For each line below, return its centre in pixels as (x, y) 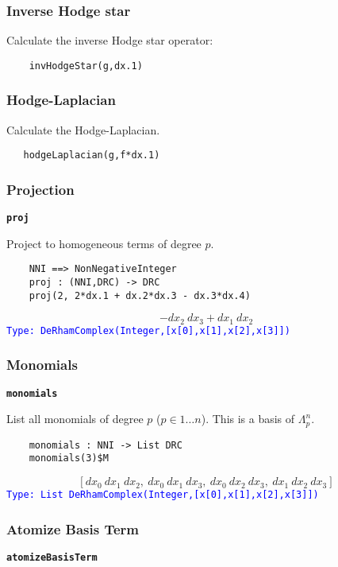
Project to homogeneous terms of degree (104, 243)
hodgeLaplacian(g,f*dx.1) (92, 155)
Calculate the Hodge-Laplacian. (83, 129)
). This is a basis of (248, 419)
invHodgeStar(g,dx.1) (86, 66)
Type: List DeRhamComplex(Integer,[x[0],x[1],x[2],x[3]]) (163, 495)
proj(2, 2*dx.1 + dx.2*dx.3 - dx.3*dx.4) (140, 295)
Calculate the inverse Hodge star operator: (110, 40)
